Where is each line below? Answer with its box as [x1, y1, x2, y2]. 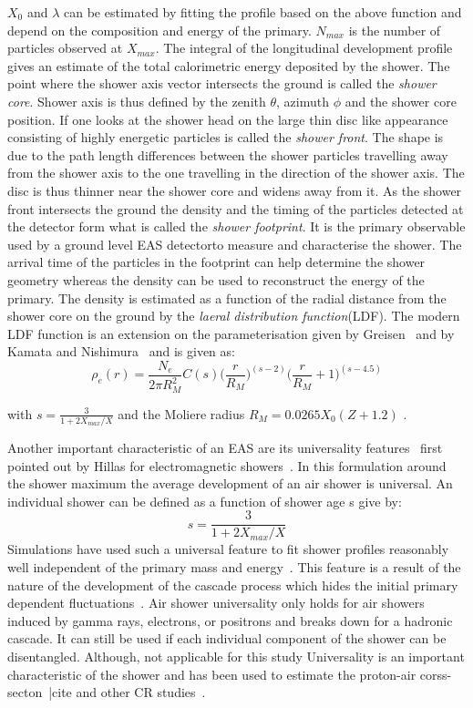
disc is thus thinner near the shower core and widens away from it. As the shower [7, 180, 462, 200]
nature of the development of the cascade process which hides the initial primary [7, 575, 458, 594]
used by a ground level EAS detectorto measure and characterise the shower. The [7, 234, 462, 253]
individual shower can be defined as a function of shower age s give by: [7, 491, 402, 510]
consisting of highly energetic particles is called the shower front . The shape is [7, 128, 444, 147]
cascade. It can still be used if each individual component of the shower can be [7, 629, 447, 648]
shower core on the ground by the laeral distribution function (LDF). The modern [7, 306, 460, 325]
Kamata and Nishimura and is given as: [7, 342, 235, 361]
